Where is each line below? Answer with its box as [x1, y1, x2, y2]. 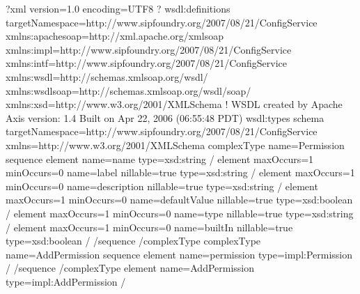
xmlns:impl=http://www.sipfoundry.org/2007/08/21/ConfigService [6, 42, 292, 56]
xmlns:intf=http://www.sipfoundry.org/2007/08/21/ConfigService [6, 56, 288, 70]
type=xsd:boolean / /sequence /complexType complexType [6, 233, 261, 248]
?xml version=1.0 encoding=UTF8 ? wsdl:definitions [6, 1, 230, 15]
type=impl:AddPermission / [6, 274, 126, 288]
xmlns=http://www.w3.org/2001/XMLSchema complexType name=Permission [6, 137, 345, 152]
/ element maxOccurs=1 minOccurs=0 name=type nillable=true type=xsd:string [6, 206, 354, 220]
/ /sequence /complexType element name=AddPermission [6, 261, 255, 275]
